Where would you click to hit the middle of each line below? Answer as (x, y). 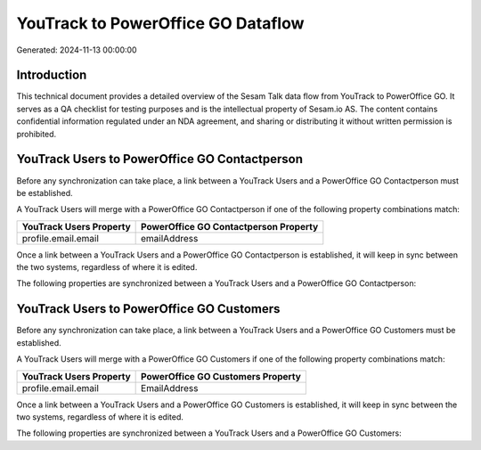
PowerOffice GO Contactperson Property (230, 226)
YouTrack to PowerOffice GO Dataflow (160, 23)
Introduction (52, 75)
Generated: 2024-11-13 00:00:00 (77, 50)
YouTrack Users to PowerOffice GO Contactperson (159, 159)
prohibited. (37, 134)
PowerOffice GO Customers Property (221, 376)
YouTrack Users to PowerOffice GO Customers (148, 309)
